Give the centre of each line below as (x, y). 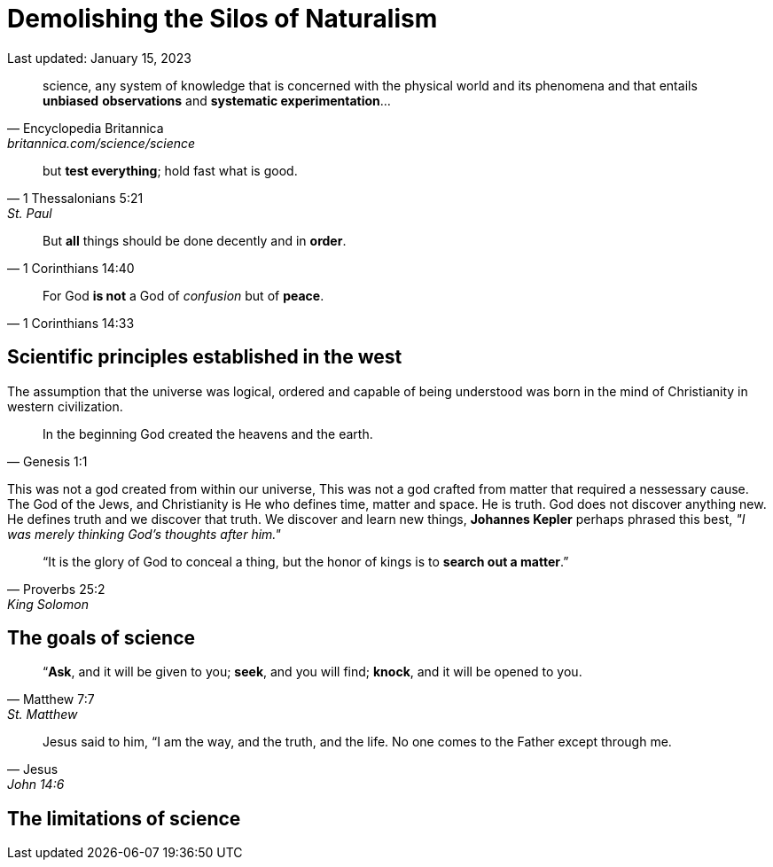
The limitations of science (124, 818)
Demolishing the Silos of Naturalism (223, 19)
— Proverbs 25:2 (56, 589)
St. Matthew (43, 715)
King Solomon (48, 604)
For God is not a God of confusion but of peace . (183, 295)
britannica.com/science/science (102, 143)
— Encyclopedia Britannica (86, 128)
